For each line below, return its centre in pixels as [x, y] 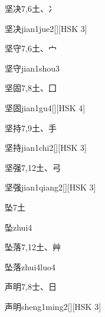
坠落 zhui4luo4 [30, 266]
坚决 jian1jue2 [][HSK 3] [46, 28]
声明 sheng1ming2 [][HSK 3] [53, 306]
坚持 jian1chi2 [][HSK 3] [46, 148]
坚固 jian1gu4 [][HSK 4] [45, 107]
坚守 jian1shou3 [32, 68]
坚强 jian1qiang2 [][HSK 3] [50, 187]
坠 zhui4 [19, 227]
